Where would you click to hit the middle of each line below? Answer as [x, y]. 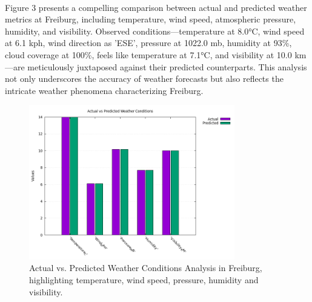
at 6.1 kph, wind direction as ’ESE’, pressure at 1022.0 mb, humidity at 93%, [148, 43]
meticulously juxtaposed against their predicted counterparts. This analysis [167, 66]
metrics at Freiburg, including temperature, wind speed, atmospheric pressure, [151, 19]
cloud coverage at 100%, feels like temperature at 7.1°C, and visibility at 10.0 [148, 54]
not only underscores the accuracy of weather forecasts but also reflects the [144, 79]
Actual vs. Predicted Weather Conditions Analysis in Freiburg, [146, 268]
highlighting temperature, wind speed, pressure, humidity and [144, 279]
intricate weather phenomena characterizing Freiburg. [104, 90]
